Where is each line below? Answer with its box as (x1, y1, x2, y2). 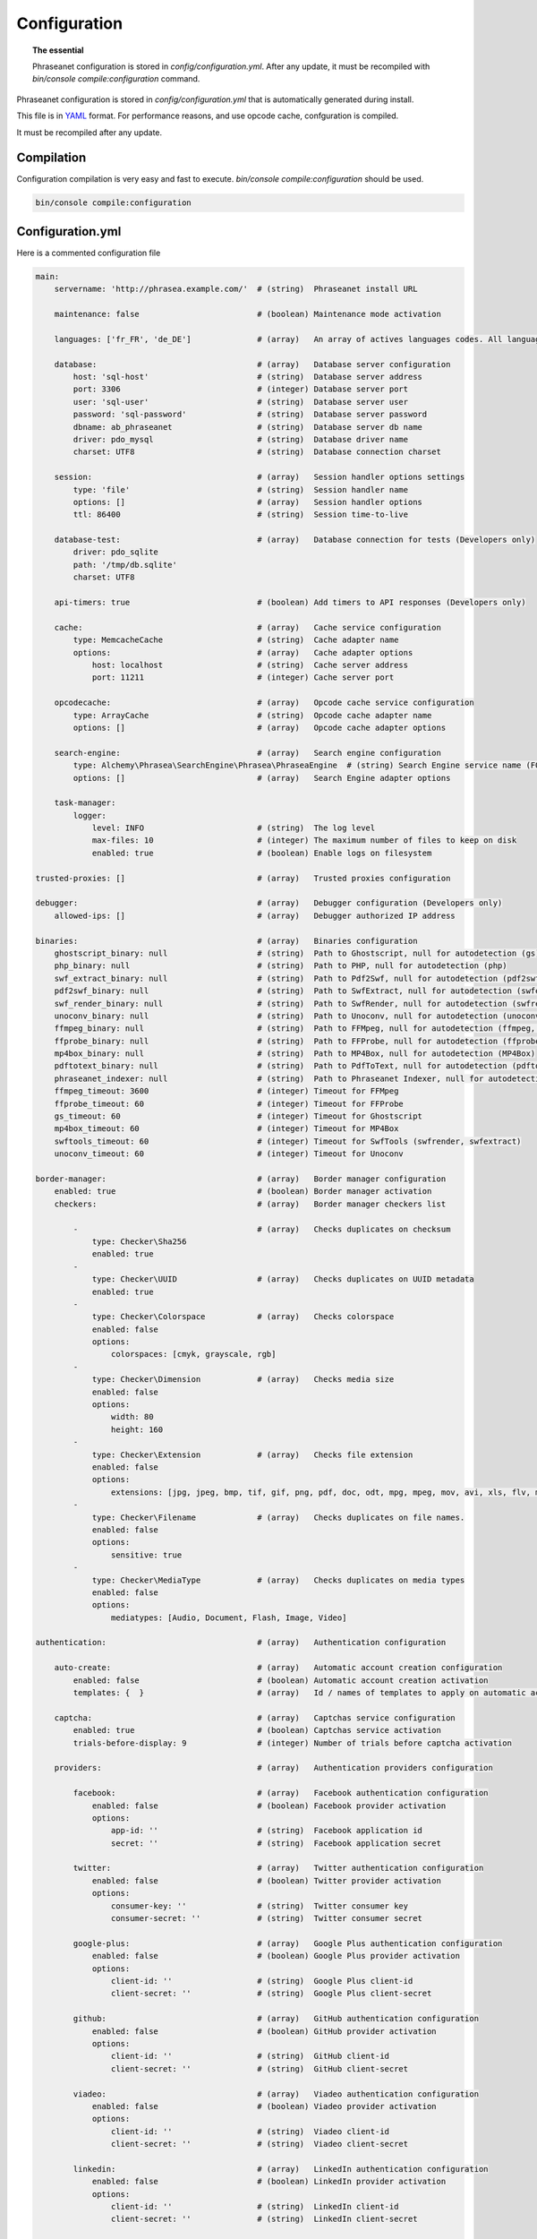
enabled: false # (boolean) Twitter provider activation (91, 1875, 442, 1885)
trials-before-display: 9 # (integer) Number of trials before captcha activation (72, 1737, 512, 1748)
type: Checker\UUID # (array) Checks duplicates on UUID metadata (91, 1274, 474, 1284)
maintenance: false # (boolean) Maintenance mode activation (54, 309, 442, 320)
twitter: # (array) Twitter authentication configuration (72, 1863, 484, 1874)
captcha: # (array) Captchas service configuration (54, 1712, 456, 1723)
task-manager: (54, 798, 116, 808)
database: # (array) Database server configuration (54, 359, 451, 369)
